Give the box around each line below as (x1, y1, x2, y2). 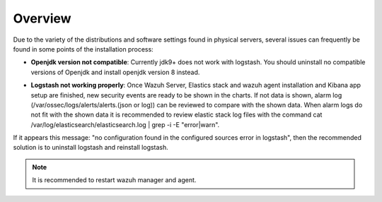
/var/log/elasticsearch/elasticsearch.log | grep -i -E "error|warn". (30, 120, 220, 129)
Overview (13, 11, 71, 26)
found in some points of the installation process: (13, 44, 154, 53)
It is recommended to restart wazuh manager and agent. (32, 176, 197, 184)
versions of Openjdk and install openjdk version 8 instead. (30, 68, 200, 76)
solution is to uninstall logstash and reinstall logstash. (13, 143, 169, 152)
